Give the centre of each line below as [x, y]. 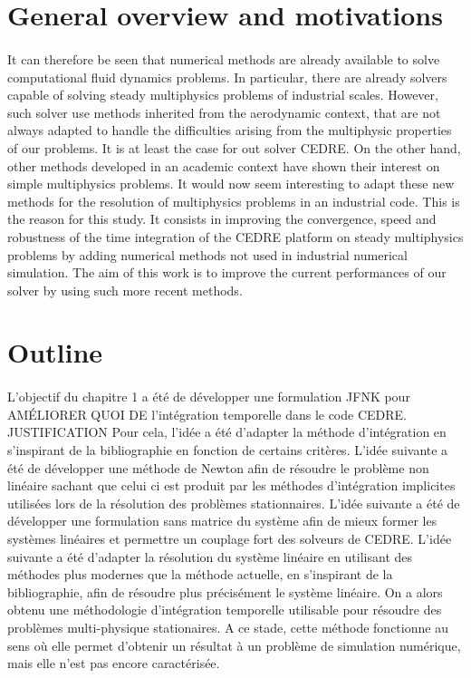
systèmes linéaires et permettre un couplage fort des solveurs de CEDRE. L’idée [230, 538]
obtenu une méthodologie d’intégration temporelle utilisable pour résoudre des [225, 610]
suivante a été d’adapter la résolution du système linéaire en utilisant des [210, 556]
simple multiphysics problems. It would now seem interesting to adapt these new [231, 184]
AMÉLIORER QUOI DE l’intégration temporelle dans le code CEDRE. [207, 414]
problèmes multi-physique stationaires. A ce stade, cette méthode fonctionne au [228, 627]
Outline [55, 352]
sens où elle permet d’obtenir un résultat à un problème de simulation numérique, [234, 645]
